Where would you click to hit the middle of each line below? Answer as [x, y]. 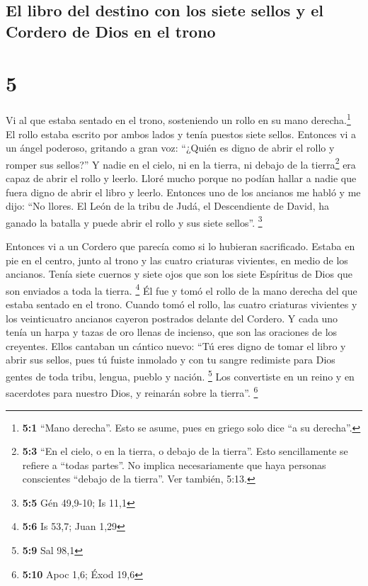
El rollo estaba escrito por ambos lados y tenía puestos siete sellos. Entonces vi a [181, 134]
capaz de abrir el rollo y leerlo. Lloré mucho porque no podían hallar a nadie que [181, 178]
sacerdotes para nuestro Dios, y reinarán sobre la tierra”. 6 [132, 391]
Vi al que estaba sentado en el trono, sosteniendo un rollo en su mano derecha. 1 [178, 119]
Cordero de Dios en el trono [111, 31]
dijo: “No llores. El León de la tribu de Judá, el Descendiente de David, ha [167, 206]
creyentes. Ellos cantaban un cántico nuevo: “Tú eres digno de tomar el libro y [176, 345]
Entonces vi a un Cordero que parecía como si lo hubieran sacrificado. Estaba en [180, 246]
